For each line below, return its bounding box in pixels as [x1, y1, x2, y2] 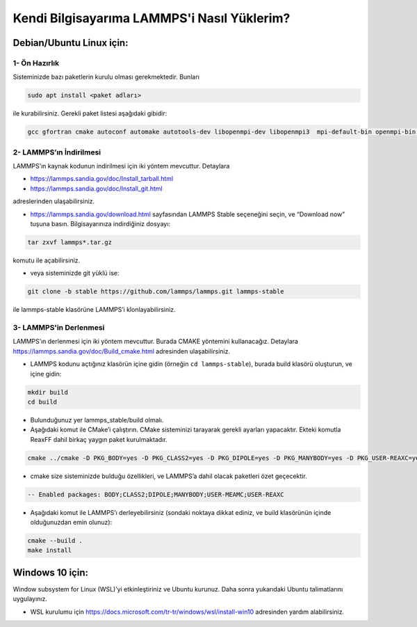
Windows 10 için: [13, 566, 88, 578]
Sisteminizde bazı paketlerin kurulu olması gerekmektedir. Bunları [13, 73, 199, 81]
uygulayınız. [13, 595, 48, 603]
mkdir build [27, 388, 69, 396]
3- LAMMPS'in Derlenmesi [13, 323, 105, 333]
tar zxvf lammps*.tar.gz [27, 238, 113, 246]
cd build [27, 397, 58, 406]
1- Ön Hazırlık [13, 58, 60, 68]
